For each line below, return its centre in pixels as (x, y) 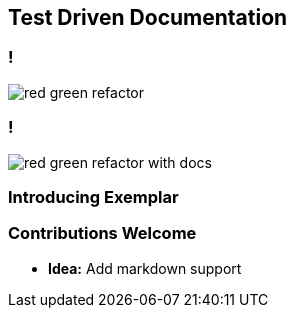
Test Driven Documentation (148, 17)
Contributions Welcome (102, 233)
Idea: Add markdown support (145, 268)
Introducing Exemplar (93, 196)
